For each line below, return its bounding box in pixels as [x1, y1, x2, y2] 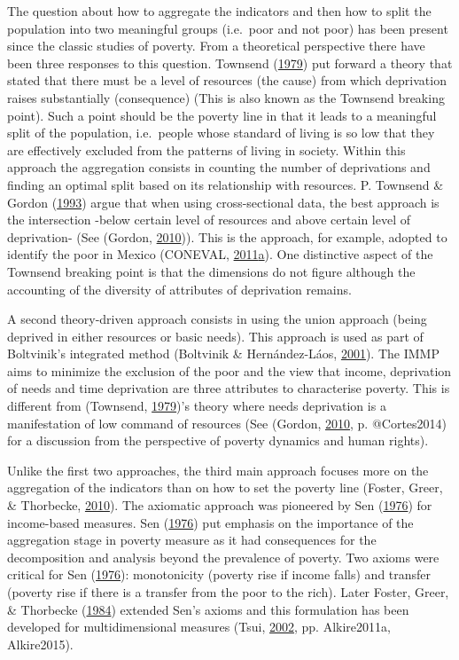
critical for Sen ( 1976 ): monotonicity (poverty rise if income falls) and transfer [7, 565, 432, 584]
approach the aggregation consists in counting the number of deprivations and [7, 158, 431, 177]
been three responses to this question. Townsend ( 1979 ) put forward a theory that [7, 53, 453, 72]
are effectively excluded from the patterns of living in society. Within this [7, 140, 406, 159]
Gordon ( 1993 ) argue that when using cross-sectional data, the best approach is [7, 192, 440, 211]
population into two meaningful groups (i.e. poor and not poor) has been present [7, 19, 448, 37]
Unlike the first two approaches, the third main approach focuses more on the [7, 460, 429, 479]
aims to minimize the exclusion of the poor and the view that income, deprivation [7, 361, 452, 380]
